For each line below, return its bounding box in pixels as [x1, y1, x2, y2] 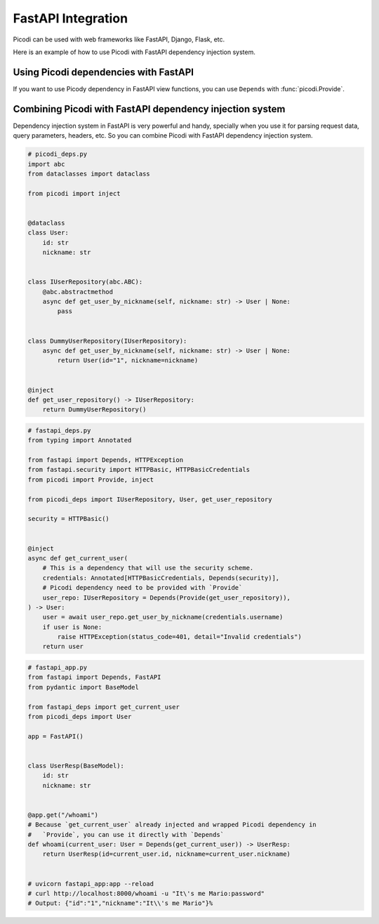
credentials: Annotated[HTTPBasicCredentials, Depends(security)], [42, 574, 280, 582]
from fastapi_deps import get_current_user [27, 703, 180, 711]
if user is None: [42, 623, 102, 631]
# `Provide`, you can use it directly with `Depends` [27, 831, 225, 838]
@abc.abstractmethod [42, 288, 114, 296]
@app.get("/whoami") [27, 811, 98, 819]
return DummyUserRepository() [42, 406, 147, 414]
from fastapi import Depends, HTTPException [27, 456, 184, 464]
